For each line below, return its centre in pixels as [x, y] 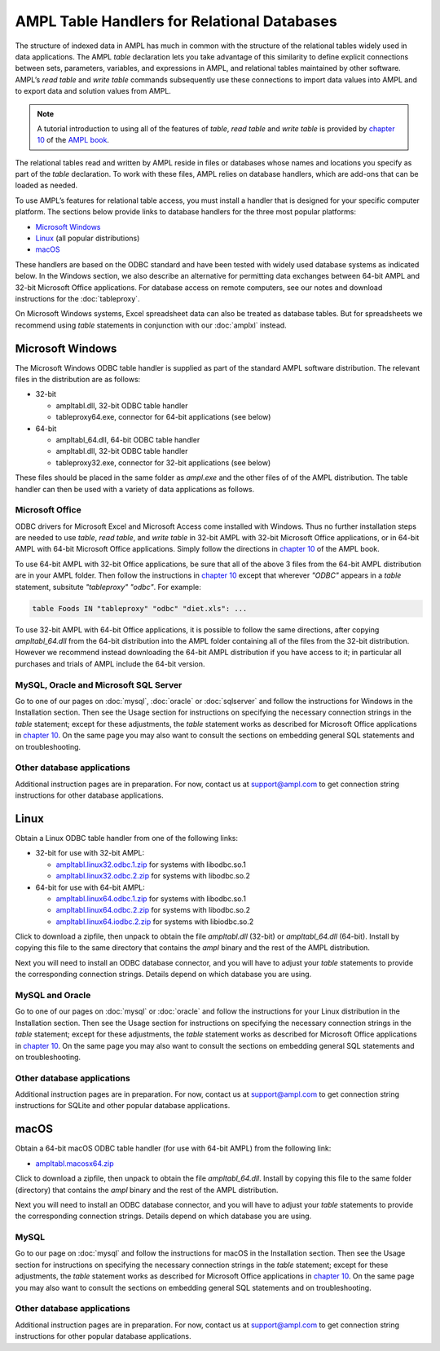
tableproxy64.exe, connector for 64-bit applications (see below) [163, 417]
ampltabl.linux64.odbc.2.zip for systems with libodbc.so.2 [153, 910]
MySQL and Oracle [53, 995]
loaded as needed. [46, 185]
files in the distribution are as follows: [78, 380]
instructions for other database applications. [89, 795]
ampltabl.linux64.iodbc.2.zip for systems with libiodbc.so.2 [155, 922]
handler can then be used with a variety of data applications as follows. [135, 489]
